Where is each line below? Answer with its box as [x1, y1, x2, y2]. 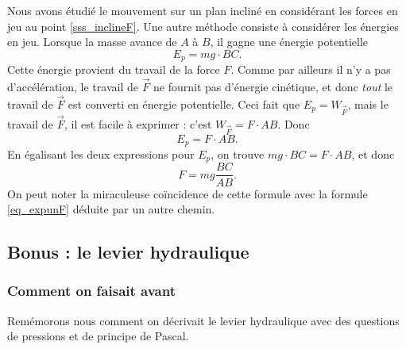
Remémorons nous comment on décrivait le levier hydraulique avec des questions [7, 312, 400, 328]
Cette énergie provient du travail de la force [7, 61, 220, 78]
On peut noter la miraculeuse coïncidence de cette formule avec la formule [7, 185, 368, 201]
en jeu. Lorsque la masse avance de [7, 33, 177, 50]
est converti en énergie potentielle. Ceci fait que [68, 95, 300, 112]
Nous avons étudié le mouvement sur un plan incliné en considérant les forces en [7, 2, 398, 18]
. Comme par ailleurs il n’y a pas [230, 61, 391, 78]
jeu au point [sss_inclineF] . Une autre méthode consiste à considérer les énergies [7, 17, 399, 34]
